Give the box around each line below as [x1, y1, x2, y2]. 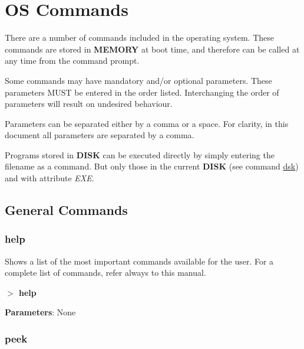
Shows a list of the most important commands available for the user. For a [5, 255, 274, 267]
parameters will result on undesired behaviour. [5, 97, 173, 110]
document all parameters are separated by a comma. [5, 129, 194, 141]
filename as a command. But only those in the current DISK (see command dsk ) [5, 160, 299, 172]
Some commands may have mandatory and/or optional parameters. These [5, 74, 272, 86]
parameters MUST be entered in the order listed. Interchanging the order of [5, 86, 279, 98]
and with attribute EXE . [5, 172, 94, 184]
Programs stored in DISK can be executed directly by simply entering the [5, 148, 275, 161]
